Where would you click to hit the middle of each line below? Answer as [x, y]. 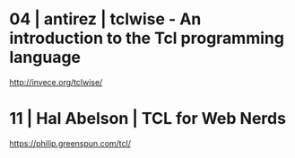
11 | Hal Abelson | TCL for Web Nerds [148, 119]
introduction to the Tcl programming [147, 38]
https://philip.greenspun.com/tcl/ [70, 143]
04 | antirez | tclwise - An [105, 19]
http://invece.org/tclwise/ [56, 82]
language [45, 57]
